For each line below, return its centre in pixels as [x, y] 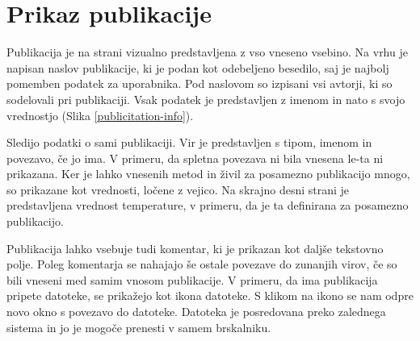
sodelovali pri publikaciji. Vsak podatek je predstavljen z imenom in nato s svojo [206, 99]
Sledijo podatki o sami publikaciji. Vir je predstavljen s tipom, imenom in [189, 142]
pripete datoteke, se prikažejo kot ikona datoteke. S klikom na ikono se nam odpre [210, 295]
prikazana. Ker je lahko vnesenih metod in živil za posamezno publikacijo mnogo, [208, 174]
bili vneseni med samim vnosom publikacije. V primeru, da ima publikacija [192, 279]
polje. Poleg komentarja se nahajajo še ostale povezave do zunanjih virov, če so [202, 264]
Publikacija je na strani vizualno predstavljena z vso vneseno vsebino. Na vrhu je [207, 52]
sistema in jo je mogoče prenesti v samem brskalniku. [139, 327]
